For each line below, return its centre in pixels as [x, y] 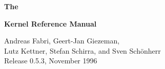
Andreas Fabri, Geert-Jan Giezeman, [62, 41]
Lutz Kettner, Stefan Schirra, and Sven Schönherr [82, 50]
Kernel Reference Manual [50, 23]
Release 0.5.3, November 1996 [51, 61]
